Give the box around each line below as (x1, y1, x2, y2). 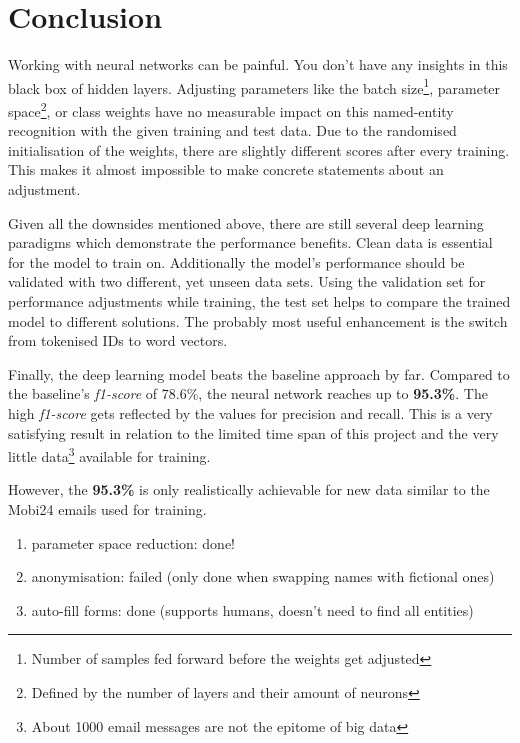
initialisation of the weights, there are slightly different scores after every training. (8, 139, 510, 160)
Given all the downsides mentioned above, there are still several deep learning (8, 212, 484, 233)
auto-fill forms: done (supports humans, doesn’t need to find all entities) (31, 599, 474, 620)
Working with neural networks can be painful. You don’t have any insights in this (8, 54, 508, 75)
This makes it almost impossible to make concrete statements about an (8, 159, 444, 180)
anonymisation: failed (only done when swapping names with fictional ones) (31, 566, 495, 587)
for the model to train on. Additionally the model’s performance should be (8, 251, 465, 272)
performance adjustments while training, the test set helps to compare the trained (8, 290, 511, 311)
